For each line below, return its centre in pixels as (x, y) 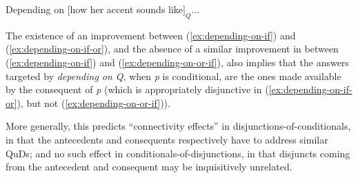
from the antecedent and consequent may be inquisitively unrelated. (149, 167)
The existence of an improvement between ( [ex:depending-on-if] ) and (151, 35)
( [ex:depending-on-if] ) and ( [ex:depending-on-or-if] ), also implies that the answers (177, 62)
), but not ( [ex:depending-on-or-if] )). (93, 102)
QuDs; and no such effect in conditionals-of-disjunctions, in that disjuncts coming (178, 153)
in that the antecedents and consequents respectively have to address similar (167, 139)
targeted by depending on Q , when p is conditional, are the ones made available (173, 76)
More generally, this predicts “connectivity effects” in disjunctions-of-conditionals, (178, 126)
